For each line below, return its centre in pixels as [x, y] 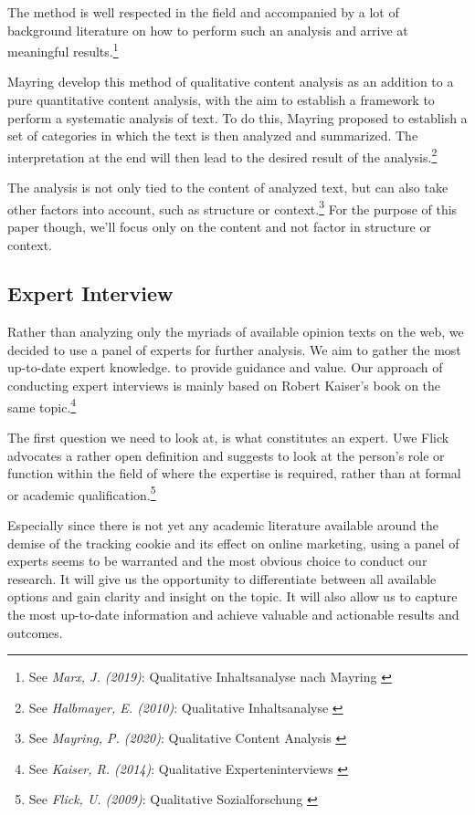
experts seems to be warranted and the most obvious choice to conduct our [217, 561]
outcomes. [35, 632]
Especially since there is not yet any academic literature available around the [223, 524]
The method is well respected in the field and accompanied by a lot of [203, 12]
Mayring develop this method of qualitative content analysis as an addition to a [231, 82]
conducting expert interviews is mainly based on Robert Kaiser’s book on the [224, 386]
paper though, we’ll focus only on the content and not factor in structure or [219, 226]
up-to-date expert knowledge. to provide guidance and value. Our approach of [225, 367]
